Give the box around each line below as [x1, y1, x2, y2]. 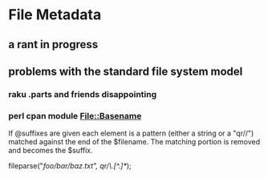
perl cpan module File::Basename [8, 110, 142, 121]
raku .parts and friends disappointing [8, 88, 157, 99]
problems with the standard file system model [8, 64, 243, 78]
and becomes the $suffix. [8, 146, 94, 156]
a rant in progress [8, 38, 99, 51]
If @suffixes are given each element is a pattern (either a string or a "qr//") [8, 128, 254, 138]
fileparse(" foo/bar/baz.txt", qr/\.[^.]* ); [8, 161, 132, 171]
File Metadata [8, 6, 102, 24]
